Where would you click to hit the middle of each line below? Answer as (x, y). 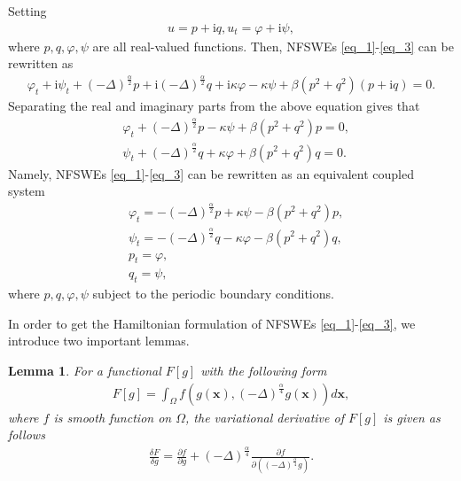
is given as (412, 417)
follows (27, 434)
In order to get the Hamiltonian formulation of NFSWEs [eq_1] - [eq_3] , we (212, 323)
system (27, 191)
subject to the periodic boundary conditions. (213, 294)
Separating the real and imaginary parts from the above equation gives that (214, 106)
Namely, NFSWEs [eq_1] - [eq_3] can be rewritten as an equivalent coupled (211, 173)
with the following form (264, 370)
